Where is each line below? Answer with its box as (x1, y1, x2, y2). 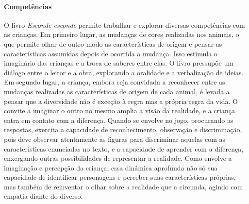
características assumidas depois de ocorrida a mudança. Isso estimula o (4, 48, 217, 58)
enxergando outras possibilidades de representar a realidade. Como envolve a (4, 153, 232, 163)
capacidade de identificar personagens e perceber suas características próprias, (4, 172, 236, 182)
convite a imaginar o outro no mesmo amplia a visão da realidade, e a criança (4, 105, 235, 116)
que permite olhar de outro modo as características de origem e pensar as (4, 38, 222, 49)
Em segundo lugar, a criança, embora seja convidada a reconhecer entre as (4, 77, 225, 87)
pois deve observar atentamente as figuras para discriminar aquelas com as (4, 134, 226, 144)
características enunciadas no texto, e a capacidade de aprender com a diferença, (4, 143, 244, 153)
